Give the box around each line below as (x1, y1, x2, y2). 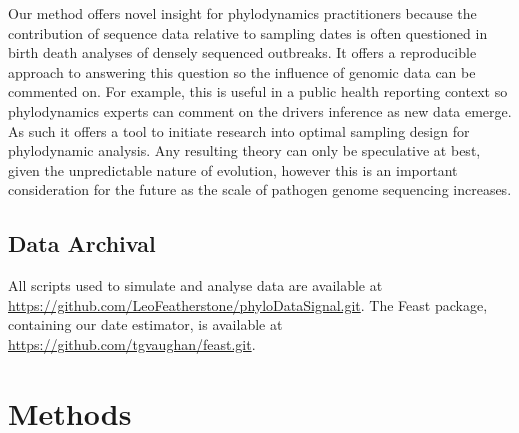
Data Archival (8, 228, 156, 259)
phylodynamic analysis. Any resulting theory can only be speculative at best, (8, 140, 481, 161)
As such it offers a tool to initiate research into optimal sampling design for (8, 120, 470, 141)
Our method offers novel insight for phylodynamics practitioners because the (8, 3, 477, 23)
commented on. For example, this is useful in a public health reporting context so (8, 81, 508, 102)
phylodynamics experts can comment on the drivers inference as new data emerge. (8, 100, 512, 121)
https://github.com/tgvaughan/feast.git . (8, 333, 256, 354)
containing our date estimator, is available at (8, 314, 283, 335)
